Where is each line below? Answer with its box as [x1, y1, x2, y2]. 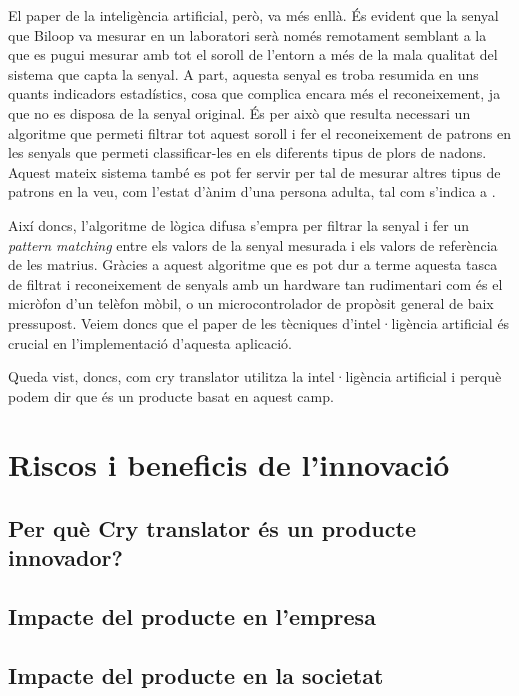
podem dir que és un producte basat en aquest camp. [8, 385, 334, 406]
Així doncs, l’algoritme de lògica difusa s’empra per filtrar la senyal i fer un [8, 214, 470, 235]
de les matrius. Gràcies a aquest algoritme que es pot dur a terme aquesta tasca [8, 254, 498, 275]
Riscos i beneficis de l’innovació [8, 444, 450, 485]
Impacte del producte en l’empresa [8, 601, 376, 632]
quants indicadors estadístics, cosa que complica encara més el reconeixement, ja [8, 83, 501, 104]
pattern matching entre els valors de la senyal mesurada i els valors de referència [8, 234, 498, 255]
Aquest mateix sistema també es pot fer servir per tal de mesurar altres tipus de [8, 161, 501, 182]
